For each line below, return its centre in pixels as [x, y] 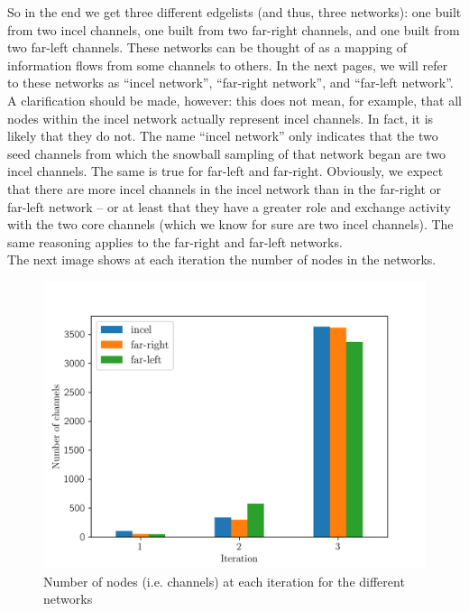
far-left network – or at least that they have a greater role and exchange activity [229, 206]
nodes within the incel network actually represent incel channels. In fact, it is [221, 118]
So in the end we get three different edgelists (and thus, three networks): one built [234, 12]
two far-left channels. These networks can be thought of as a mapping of [207, 47]
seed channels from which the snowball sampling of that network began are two [227, 153]
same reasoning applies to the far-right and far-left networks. [175, 241]
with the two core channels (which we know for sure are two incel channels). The [230, 224]
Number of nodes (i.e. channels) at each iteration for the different [224, 581]
